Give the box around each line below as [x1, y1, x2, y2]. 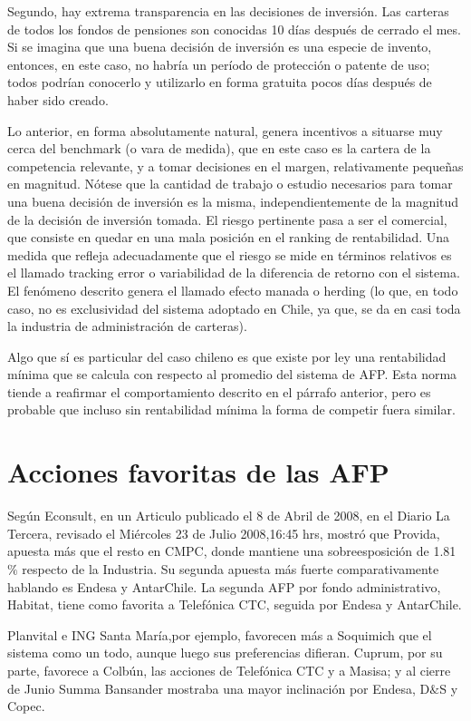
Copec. [7, 697, 45, 716]
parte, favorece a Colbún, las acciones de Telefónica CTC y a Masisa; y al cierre [7, 660, 451, 679]
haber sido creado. [7, 90, 109, 109]
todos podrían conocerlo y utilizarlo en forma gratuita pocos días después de [7, 73, 432, 92]
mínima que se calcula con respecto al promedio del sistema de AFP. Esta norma [7, 365, 457, 384]
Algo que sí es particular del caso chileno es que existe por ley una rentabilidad [7, 346, 447, 365]
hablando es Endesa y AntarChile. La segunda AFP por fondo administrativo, [7, 577, 441, 596]
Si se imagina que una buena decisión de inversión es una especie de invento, [7, 37, 432, 56]
